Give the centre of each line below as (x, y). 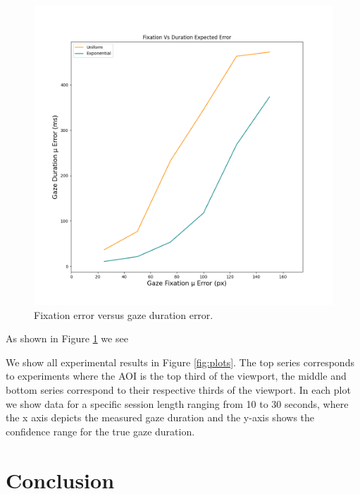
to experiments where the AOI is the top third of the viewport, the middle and (176, 376)
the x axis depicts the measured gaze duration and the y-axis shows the (160, 417)
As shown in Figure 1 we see (67, 338)
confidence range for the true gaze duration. (100, 431)
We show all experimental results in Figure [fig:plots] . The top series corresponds (180, 362)
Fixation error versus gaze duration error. (124, 314)
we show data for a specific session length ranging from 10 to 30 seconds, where (177, 403)
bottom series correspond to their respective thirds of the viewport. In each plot (178, 389)
